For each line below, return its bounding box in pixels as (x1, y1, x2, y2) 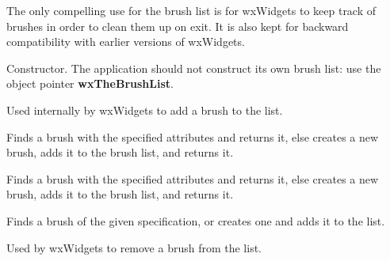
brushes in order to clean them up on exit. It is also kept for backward (6, 17, 349, 34)
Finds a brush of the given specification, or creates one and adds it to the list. (6, 212, 385, 229)
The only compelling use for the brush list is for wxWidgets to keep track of (6, 2, 377, 18)
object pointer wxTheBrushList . (6, 75, 174, 92)
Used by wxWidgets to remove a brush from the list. (6, 239, 262, 255)
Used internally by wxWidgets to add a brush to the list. (6, 101, 283, 118)
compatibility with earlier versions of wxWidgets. (6, 33, 245, 50)
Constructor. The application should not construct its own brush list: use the (6, 59, 381, 76)
